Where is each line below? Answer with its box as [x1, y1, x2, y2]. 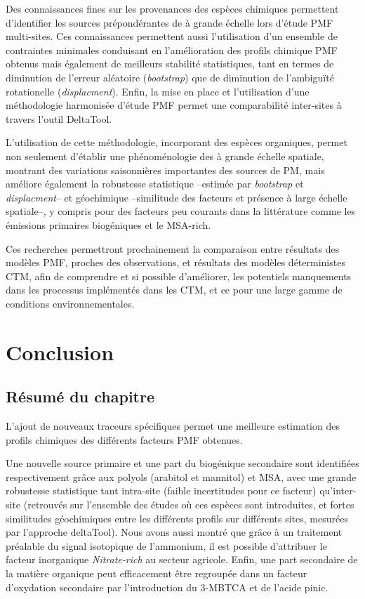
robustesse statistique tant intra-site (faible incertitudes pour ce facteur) [6, 483, 317, 498]
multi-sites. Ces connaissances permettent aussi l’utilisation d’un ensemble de [6, 29, 338, 44]
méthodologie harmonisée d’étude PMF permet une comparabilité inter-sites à [6, 98, 342, 112]
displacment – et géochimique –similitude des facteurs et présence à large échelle [6, 190, 347, 204]
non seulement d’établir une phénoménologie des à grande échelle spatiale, [6, 148, 324, 163]
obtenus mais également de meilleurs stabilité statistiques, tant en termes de [6, 56, 334, 71]
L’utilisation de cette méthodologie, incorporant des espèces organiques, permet [6, 135, 347, 150]
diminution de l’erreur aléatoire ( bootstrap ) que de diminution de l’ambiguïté [6, 70, 334, 84]
